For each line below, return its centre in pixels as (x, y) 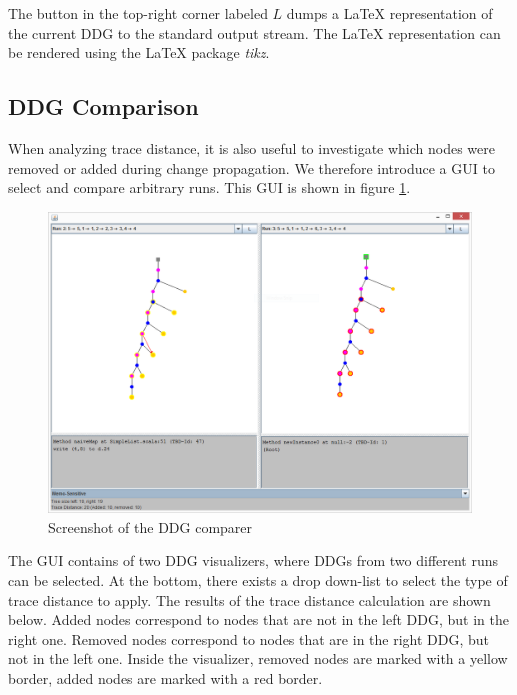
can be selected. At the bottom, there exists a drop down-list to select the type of (258, 579)
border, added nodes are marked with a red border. (165, 677)
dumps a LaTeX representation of (389, 13)
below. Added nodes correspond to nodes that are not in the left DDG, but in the (258, 619)
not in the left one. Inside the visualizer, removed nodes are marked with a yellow (258, 658)
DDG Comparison (103, 106)
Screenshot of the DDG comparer (150, 526)
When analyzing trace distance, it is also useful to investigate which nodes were (252, 147)
